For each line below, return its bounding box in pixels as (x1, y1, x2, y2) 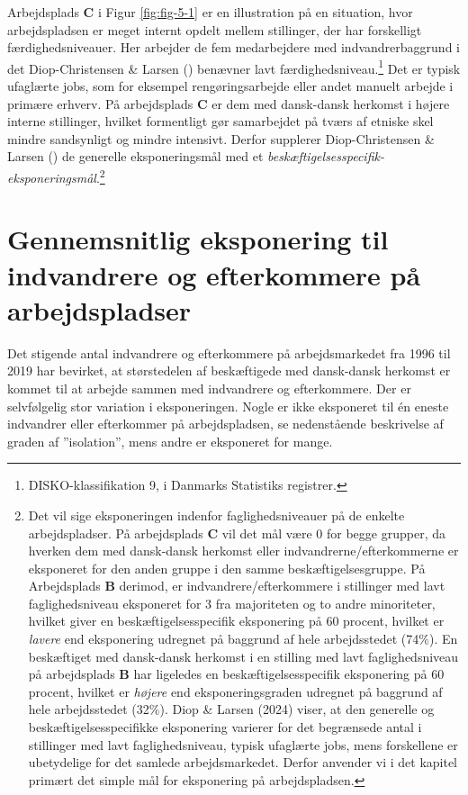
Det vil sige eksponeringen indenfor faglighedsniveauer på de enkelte (28, 505, 405, 524)
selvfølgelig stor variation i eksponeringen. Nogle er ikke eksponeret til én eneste (7, 396, 449, 415)
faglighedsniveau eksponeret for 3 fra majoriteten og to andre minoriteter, (28, 593, 436, 612)
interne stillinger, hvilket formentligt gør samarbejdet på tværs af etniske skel (7, 112, 434, 131)
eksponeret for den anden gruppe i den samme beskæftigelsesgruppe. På (28, 558, 426, 577)
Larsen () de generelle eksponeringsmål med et (7, 147, 264, 166)
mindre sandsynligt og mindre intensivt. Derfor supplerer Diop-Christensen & (7, 129, 435, 148)
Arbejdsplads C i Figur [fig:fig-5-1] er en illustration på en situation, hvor (7, 3, 413, 21)
